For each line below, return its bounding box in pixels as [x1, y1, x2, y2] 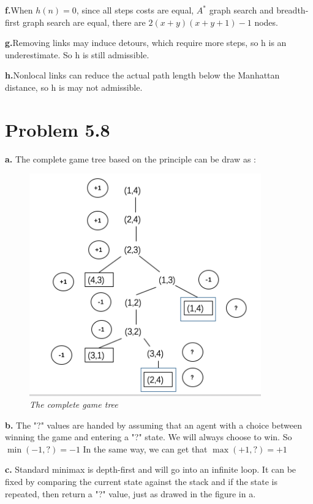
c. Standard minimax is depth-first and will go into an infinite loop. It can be [5, 463, 296, 476]
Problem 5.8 [5, 116, 110, 142]
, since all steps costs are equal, [76, 4, 194, 16]
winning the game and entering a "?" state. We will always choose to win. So [5, 430, 292, 443]
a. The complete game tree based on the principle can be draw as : [5, 152, 256, 165]
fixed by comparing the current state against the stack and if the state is [5, 475, 277, 488]
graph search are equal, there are [22, 15, 146, 28]
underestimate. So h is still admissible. [5, 48, 149, 61]
